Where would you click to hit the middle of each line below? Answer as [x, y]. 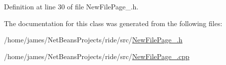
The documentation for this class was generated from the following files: [113, 23]
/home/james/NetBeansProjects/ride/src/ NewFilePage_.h [93, 40]
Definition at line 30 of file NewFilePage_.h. [71, 6]
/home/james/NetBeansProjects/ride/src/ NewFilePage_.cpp [97, 56]
